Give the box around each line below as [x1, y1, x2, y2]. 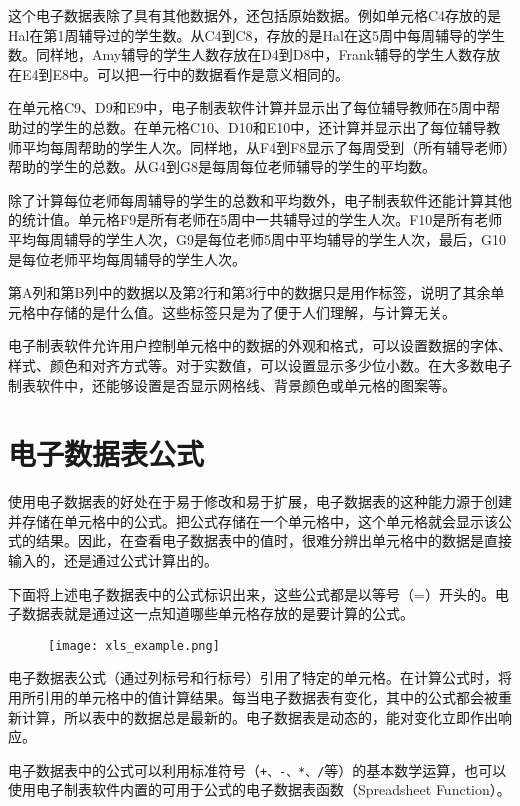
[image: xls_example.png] [48, 638, 220, 653]
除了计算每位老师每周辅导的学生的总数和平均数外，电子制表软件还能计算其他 [8, 189, 512, 210]
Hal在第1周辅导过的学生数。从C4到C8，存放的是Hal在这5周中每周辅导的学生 [8, 24, 505, 45]
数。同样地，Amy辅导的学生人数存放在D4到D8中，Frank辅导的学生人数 [8, 44, 473, 65]
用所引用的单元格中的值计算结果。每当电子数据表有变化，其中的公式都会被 [8, 687, 498, 708]
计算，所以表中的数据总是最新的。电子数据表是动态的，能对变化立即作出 [21, 706, 498, 727]
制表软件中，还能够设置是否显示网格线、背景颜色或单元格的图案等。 [8, 374, 456, 395]
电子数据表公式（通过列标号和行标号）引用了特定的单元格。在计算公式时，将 [8, 667, 512, 688]
